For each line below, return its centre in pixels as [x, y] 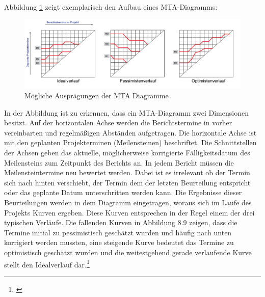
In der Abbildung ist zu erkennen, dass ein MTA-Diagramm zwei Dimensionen [126, 112]
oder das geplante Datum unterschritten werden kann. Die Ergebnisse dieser [123, 192]
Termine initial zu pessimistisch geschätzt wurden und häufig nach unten [118, 232]
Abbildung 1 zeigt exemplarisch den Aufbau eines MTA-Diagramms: [111, 7]
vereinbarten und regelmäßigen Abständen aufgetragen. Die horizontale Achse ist [130, 132]
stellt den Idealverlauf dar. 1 [47, 263]
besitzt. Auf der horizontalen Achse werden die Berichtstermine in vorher [118, 123]
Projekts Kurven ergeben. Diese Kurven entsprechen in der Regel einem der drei [129, 212]
